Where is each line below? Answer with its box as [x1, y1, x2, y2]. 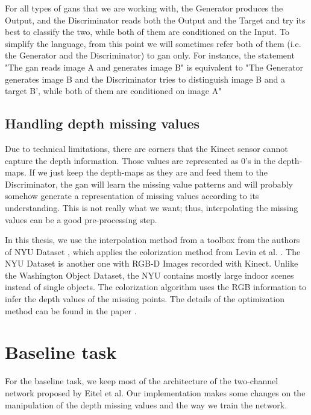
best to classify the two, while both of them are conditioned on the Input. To [5, 25, 289, 38]
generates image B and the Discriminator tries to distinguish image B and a [5, 72, 286, 85]
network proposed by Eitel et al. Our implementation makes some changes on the [5, 386, 306, 399]
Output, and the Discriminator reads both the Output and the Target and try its [5, 13, 306, 26]
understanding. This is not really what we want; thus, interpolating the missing [5, 201, 298, 214]
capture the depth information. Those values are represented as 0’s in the [5, 154, 275, 166]
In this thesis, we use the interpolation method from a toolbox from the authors [5, 233, 300, 246]
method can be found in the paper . [5, 304, 137, 317]
